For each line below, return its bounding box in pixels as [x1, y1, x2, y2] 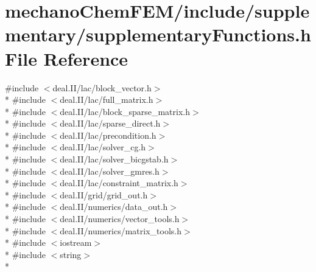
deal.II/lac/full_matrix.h [60, 93, 153, 106]
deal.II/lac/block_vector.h [52, 81, 152, 94]
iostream [60, 236, 92, 249]
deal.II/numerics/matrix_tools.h [60, 224, 181, 237]
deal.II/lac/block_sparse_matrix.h [60, 105, 190, 117]
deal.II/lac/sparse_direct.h [60, 117, 161, 130]
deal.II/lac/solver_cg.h [60, 141, 146, 153]
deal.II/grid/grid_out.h [60, 188, 148, 201]
